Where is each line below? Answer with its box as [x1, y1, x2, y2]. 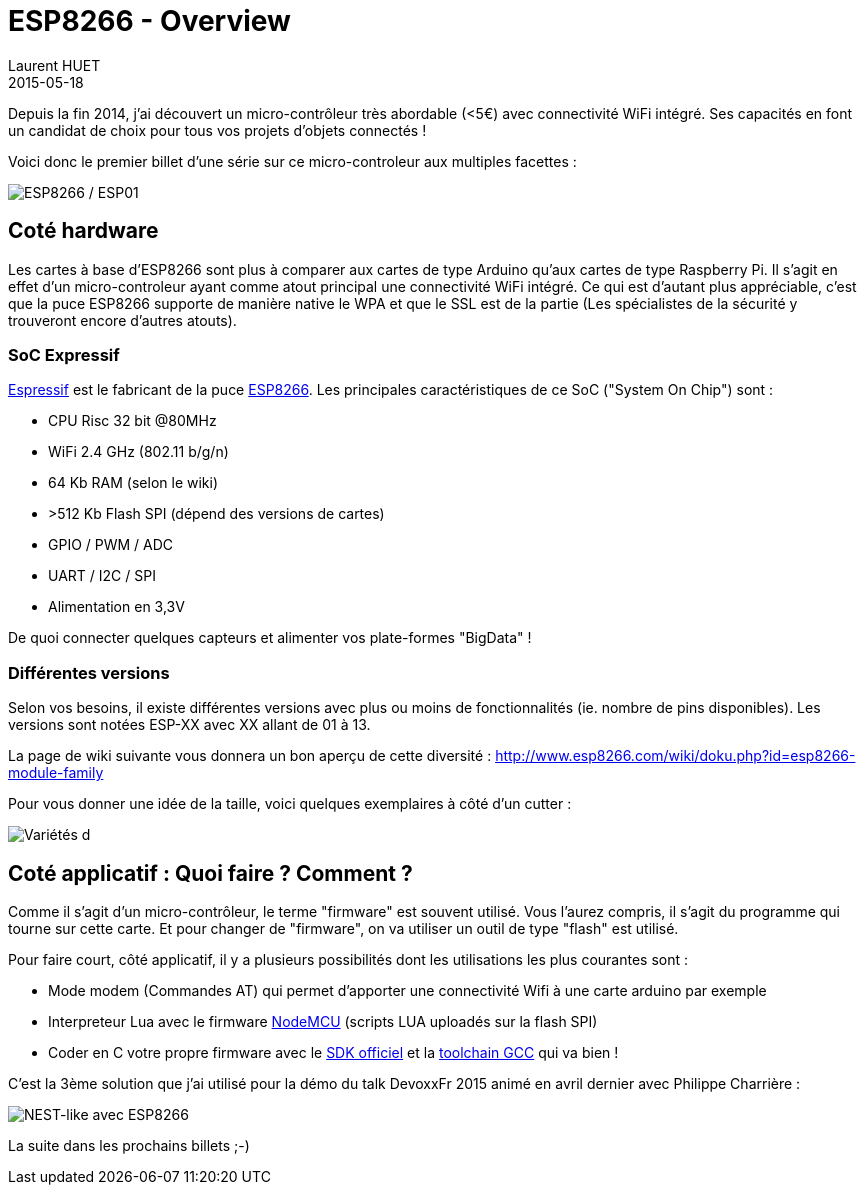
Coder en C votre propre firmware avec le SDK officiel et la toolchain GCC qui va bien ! [48, 1043, 619, 1061]
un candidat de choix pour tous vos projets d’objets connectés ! [8, 121, 427, 139]
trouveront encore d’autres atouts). [8, 311, 237, 329]
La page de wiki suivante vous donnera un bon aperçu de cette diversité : [8, 747, 492, 765]
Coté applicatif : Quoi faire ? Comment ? [8, 860, 413, 886]
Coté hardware [8, 218, 159, 244]
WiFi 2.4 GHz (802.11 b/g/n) [48, 443, 229, 461]
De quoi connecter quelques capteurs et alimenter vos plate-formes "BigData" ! [8, 629, 532, 647]
